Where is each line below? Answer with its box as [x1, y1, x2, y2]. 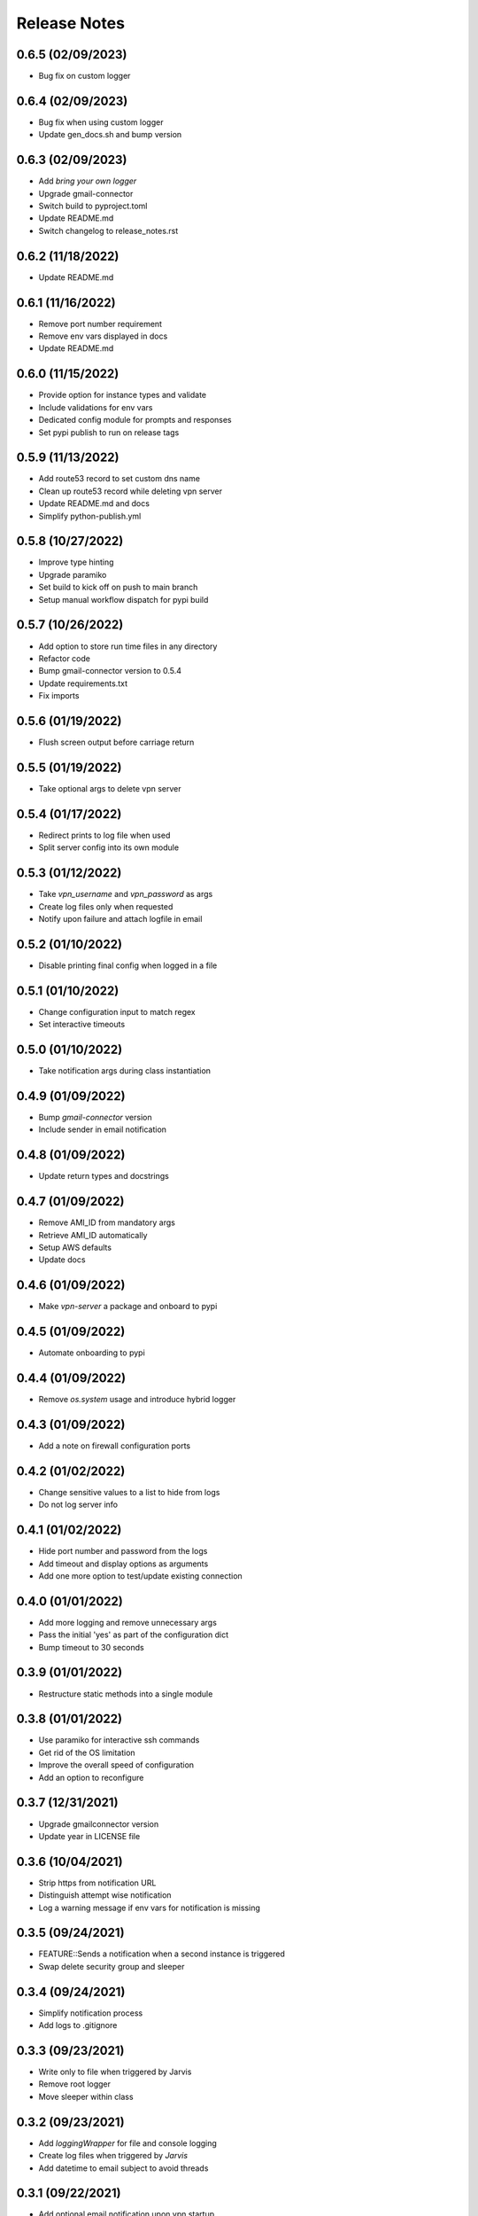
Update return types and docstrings [38, 1171, 170, 1182]
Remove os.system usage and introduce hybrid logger [38, 1394, 236, 1405]
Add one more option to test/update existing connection [38, 1570, 243, 1581]
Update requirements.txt [38, 678, 128, 689]
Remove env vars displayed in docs [38, 331, 168, 341]
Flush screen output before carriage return [38, 737, 195, 748]
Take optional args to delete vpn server [38, 783, 181, 793]
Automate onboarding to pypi [38, 1347, 145, 1358]
